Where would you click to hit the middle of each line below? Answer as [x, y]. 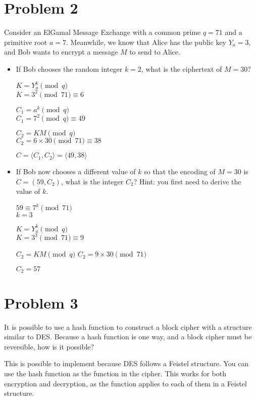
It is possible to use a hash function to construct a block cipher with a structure [128, 327]
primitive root [26, 42]
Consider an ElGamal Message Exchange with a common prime [103, 32]
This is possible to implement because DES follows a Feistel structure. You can [126, 363]
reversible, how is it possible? [49, 346]
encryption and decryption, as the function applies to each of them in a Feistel [125, 383]
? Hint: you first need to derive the [187, 181]
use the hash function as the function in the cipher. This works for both [115, 373]
